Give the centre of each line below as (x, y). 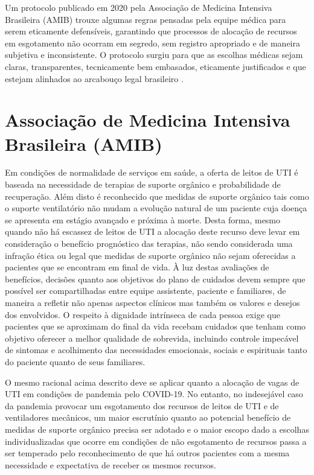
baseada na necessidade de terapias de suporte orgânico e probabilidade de (143, 184)
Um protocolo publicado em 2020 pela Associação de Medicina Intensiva (139, 7)
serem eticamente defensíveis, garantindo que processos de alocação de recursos (151, 31)
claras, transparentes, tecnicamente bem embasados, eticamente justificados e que (155, 66)
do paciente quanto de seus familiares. (75, 361)
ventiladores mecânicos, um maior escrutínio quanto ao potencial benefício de (148, 417)
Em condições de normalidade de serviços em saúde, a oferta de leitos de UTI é (152, 172)
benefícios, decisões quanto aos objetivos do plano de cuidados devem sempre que (155, 279)
